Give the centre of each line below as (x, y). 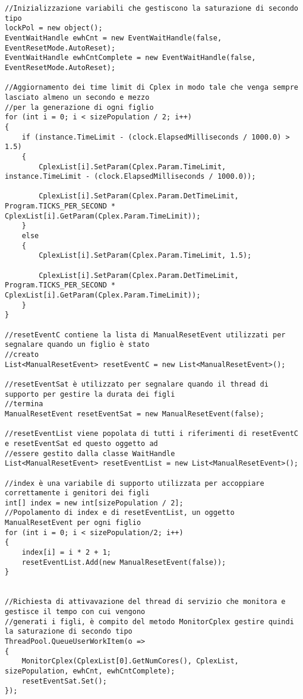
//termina (24, 404)
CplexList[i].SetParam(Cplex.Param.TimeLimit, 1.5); (145, 256)
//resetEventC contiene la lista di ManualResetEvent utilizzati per (145, 335)
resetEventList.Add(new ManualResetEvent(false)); (124, 562)
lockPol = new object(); (54, 28)
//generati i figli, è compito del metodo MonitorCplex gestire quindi (149, 621)
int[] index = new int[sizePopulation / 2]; (94, 503)
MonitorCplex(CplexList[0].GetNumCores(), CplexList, (130, 661)
